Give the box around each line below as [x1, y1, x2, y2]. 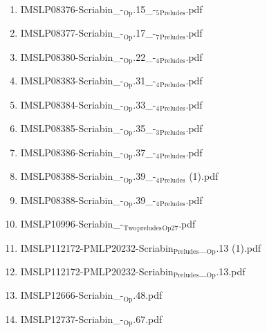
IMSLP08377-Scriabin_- [20, 26, 124, 40]
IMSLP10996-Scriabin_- [20, 216, 124, 231]
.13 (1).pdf [216, 240, 261, 255]
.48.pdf [133, 288, 163, 302]
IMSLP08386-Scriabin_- [20, 145, 124, 159]
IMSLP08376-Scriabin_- [20, 2, 124, 16]
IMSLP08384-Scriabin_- [20, 97, 124, 111]
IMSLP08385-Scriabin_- [20, 121, 124, 136]
